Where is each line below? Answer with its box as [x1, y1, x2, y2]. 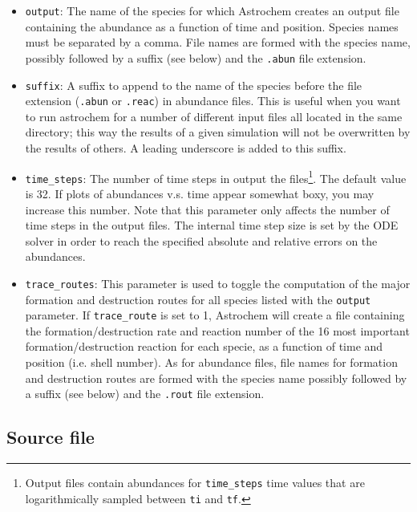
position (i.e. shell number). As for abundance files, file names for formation [25, 354, 398, 371]
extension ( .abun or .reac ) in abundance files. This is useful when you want [25, 92, 401, 109]
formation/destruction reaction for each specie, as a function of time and [25, 338, 383, 355]
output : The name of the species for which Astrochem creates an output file [25, 2, 399, 18]
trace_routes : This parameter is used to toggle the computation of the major [25, 274, 411, 291]
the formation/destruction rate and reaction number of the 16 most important [25, 322, 410, 339]
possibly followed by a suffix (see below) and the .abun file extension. [25, 49, 366, 66]
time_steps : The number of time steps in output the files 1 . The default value [25, 167, 407, 186]
